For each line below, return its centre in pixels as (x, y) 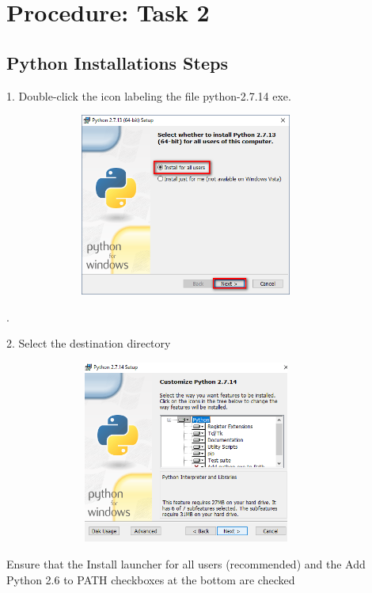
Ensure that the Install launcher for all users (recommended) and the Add (186, 564)
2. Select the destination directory (89, 343)
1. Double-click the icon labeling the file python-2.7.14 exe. (149, 95)
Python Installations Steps (117, 62)
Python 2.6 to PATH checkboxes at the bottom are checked (151, 579)
